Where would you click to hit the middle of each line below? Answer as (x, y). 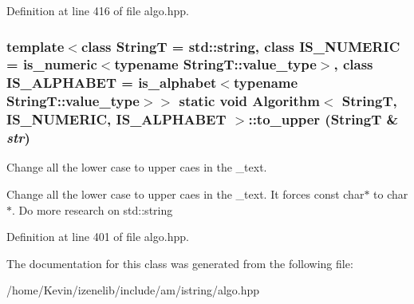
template (35, 46)
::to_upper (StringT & (323, 119)
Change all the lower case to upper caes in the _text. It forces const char (185, 194)
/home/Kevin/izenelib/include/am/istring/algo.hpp (133, 290)
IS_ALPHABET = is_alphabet (112, 83)
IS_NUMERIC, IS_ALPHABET (116, 119)
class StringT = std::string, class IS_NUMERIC (241, 46)
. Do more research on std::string (93, 209)
